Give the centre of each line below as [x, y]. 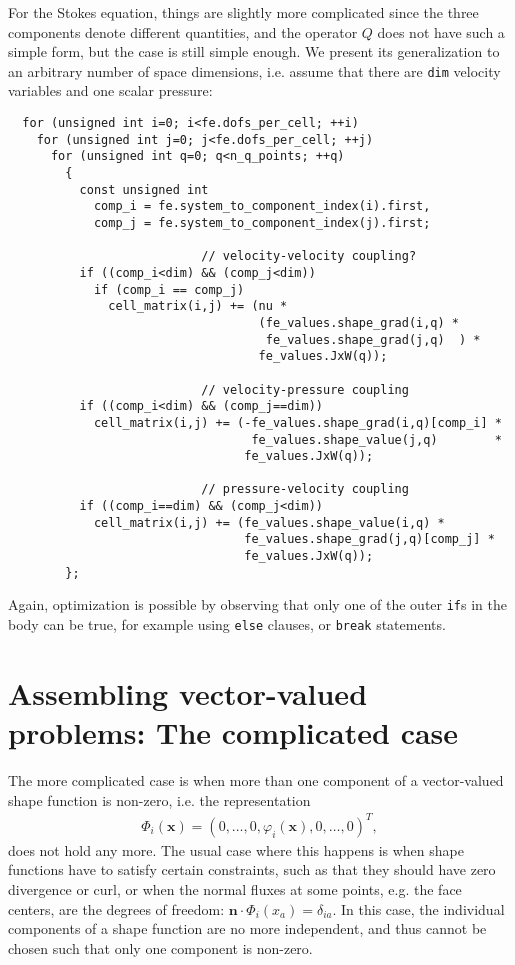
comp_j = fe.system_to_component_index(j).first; [262, 222]
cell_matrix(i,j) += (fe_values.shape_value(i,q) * [269, 522]
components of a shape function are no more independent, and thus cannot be [247, 928]
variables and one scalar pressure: [110, 90]
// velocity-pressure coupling [305, 389]
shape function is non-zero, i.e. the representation [159, 799]
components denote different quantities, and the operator [183, 31]
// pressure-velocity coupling [305, 489]
